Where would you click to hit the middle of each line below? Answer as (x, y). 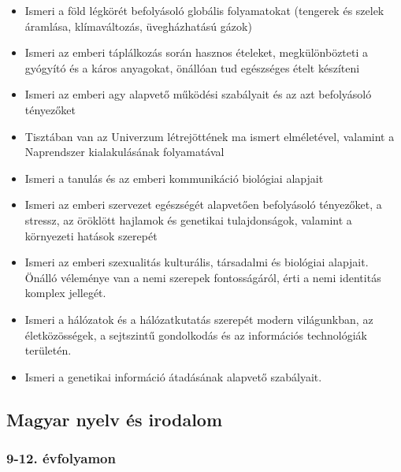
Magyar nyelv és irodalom (115, 419)
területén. (48, 350)
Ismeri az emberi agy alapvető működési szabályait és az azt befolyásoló (198, 94)
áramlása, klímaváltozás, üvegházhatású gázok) (138, 26)
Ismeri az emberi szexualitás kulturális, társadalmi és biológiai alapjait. (197, 262)
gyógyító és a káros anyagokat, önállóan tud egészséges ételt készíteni (192, 67)
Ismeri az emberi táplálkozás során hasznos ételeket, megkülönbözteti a (197, 52)
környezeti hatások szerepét (91, 235)
